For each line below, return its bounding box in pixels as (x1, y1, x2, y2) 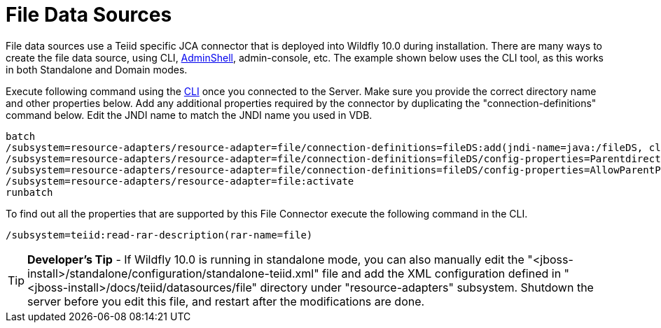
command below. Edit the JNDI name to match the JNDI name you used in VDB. (6, 108, 373, 121)
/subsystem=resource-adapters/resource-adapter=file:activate (6, 175, 354, 187)
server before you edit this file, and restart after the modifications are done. (27, 294, 425, 308)
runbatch (6, 186, 53, 198)
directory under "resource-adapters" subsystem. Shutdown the (260, 280, 594, 294)
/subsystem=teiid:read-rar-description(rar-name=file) (6, 229, 313, 241)
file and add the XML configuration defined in (322, 266, 562, 280)
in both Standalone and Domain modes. (6, 63, 188, 76)
